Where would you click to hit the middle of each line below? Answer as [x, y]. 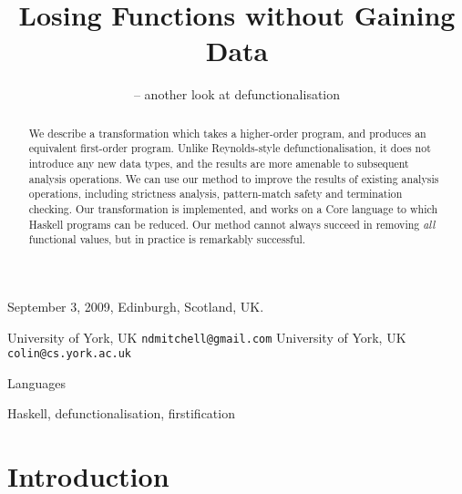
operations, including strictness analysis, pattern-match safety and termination [216, 194]
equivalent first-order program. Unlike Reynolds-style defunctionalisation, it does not [230, 148]
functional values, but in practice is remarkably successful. [167, 239]
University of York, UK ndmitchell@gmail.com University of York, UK [207, 337]
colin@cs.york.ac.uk [70, 354]
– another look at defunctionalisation [237, 94]
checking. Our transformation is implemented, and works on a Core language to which [233, 208]
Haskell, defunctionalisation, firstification [121, 413]
